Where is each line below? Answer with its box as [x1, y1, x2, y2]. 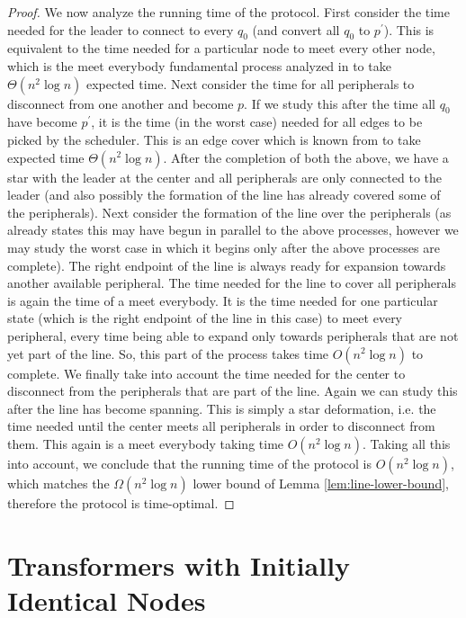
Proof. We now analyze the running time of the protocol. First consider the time [7, 3, 451, 21]
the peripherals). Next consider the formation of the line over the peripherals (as [7, 202, 452, 221]
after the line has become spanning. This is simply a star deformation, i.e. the [7, 399, 436, 417]
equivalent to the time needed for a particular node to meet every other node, [7, 39, 435, 58]
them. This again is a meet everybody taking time [7, 434, 284, 452]
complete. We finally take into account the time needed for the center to [7, 363, 406, 382]
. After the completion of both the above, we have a [163, 148, 449, 166]
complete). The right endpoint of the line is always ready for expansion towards [7, 255, 446, 274]
